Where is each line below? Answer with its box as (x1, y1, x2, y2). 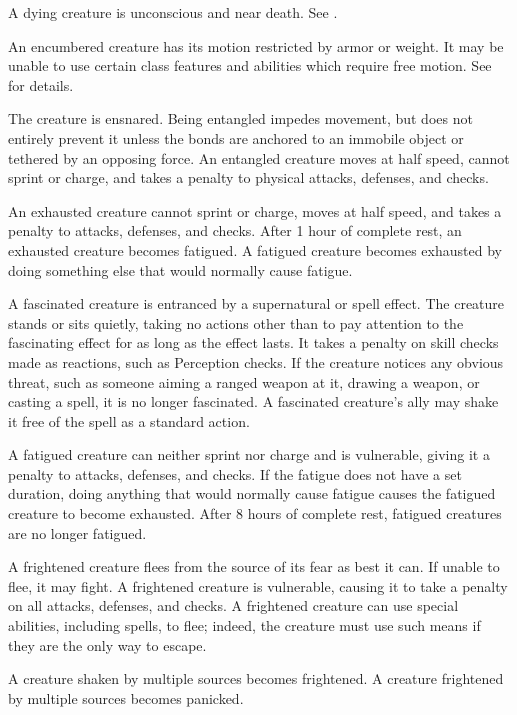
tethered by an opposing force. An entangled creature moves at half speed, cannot (8, 147, 510, 168)
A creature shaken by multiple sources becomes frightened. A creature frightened (8, 668, 504, 689)
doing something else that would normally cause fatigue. (8, 259, 353, 280)
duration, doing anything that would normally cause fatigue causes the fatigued (8, 483, 496, 504)
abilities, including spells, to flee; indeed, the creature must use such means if (8, 615, 481, 636)
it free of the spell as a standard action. (8, 410, 250, 431)
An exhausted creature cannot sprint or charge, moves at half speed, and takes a (8, 200, 502, 221)
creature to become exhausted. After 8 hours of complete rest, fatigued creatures (8, 503, 502, 524)
